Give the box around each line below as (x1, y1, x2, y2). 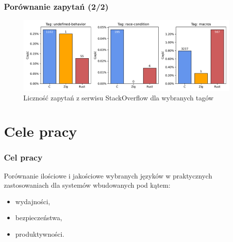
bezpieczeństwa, (15, 212, 62, 223)
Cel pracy (4, 151, 43, 163)
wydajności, (15, 196, 50, 206)
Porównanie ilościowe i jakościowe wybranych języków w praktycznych (4, 170, 212, 180)
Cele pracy (4, 121, 77, 141)
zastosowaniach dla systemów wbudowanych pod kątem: (4, 180, 170, 190)
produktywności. (15, 228, 65, 239)
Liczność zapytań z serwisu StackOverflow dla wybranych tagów (23, 93, 214, 103)
